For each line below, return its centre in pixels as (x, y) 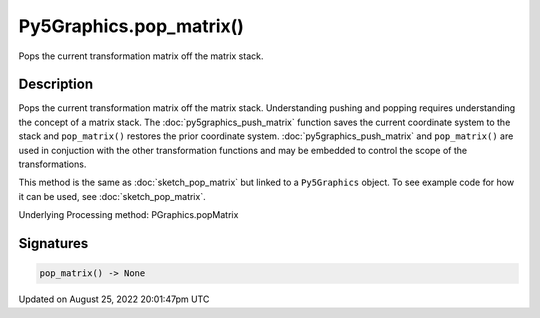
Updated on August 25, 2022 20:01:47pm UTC (114, 299)
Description (56, 84)
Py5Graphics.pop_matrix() (131, 26)
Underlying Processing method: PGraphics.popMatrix (128, 215)
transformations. (52, 164)
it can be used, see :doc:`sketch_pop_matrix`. (112, 196)
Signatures (53, 243)
